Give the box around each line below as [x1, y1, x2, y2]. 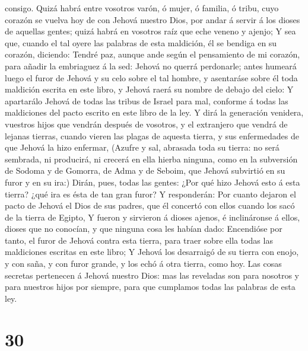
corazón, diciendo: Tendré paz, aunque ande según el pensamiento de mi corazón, [5, 48, 300, 60]
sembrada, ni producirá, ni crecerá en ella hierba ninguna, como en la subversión [5, 152, 298, 165]
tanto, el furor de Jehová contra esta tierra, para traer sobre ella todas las [5, 234, 273, 246]
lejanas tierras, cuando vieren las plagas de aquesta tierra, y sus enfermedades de [5, 129, 299, 142]
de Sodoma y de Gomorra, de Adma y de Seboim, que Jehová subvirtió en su [5, 164, 285, 177]
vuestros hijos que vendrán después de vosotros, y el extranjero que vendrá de [5, 117, 288, 130]
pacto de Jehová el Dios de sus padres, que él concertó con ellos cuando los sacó [5, 199, 295, 212]
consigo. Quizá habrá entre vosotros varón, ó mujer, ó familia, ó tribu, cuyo [5, 2, 279, 14]
